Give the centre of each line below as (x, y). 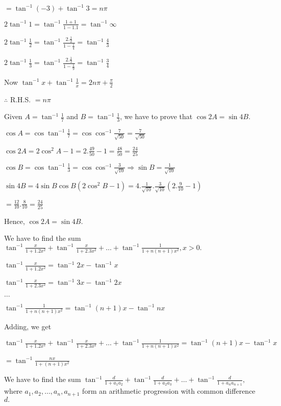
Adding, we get (28, 326)
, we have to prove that (156, 116)
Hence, (15, 221)
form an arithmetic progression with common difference (169, 391)
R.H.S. (20, 99)
